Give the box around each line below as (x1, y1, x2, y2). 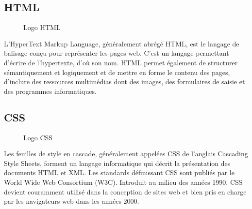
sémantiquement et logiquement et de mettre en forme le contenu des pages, (4, 67, 230, 77)
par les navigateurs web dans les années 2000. (4, 196, 139, 206)
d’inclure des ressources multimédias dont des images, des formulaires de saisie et (4, 76, 245, 87)
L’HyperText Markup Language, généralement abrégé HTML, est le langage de (4, 38, 239, 48)
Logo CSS (23, 132, 53, 142)
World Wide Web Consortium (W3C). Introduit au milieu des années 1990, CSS (4, 177, 243, 187)
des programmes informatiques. (4, 86, 97, 96)
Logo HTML (23, 22, 61, 32)
